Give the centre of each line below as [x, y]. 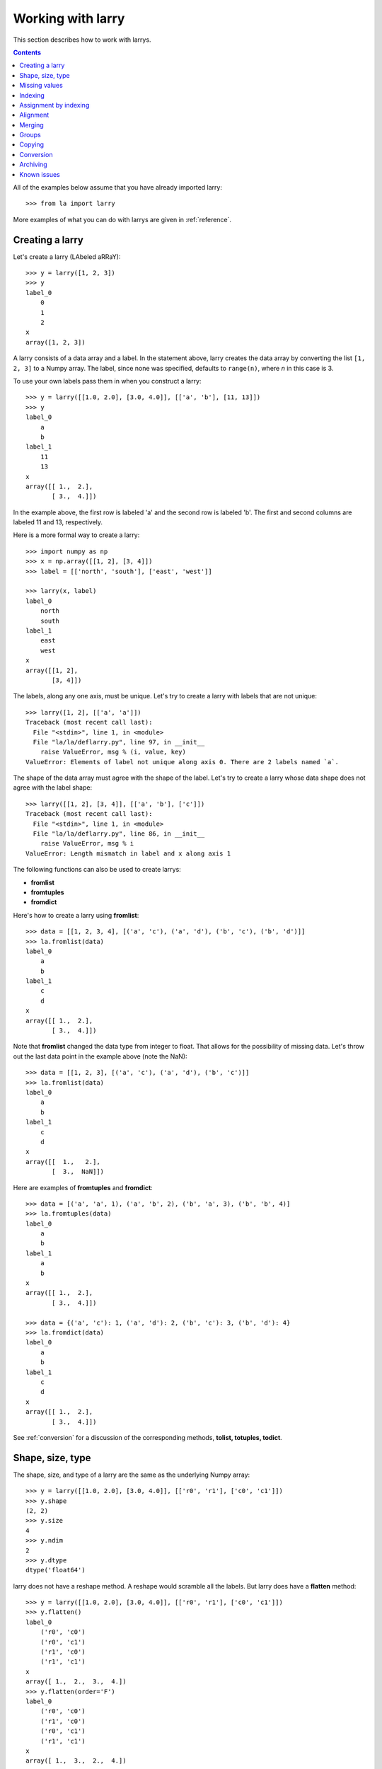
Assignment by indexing [54, 105]
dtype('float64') [56, 1570]
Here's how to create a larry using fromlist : [76, 915]
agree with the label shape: [52, 788]
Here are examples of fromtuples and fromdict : [83, 1187]
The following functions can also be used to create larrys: [97, 870]
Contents [27, 52]
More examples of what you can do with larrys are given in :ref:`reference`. [122, 219]
